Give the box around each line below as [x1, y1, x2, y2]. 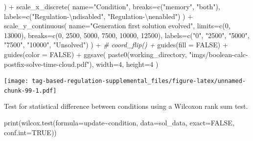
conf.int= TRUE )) [4, 127, 57, 137]
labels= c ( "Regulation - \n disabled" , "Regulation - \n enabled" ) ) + [4, 11, 193, 21]
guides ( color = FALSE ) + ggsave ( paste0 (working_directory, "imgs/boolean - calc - [4, 49, 248, 59]
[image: [4, 78, 29, 85]
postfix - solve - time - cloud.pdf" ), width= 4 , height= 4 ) [4, 59, 159, 69]
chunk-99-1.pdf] [4, 87, 57, 94]
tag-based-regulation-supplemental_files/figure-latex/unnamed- [32, 78, 246, 85]
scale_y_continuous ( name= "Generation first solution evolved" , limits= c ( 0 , [4, 20, 230, 31]
